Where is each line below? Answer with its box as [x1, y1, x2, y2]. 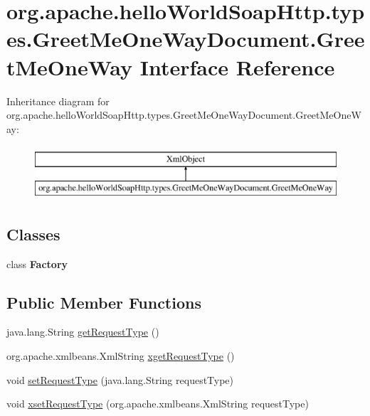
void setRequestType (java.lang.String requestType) [6, 372, 234, 387]
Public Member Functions [6, 291, 201, 313]
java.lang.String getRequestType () [6, 324, 159, 339]
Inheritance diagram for [6, 93, 110, 108]
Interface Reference [139, 52, 335, 81]
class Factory [6, 256, 68, 271]
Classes [6, 223, 60, 245]
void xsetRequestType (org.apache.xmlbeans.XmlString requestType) [6, 396, 309, 411]
